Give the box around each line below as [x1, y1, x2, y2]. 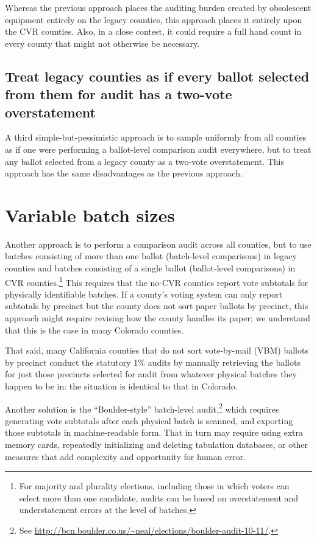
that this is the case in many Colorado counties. [5, 323, 184, 336]
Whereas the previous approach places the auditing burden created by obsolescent [5, 1, 312, 13]
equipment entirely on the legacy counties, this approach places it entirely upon [5, 13, 302, 26]
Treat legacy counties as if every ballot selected [5, 66, 310, 85]
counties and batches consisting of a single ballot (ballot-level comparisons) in [5, 262, 296, 274]
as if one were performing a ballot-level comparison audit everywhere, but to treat [5, 142, 312, 155]
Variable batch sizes [5, 202, 175, 227]
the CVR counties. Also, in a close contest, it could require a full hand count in [5, 25, 302, 38]
